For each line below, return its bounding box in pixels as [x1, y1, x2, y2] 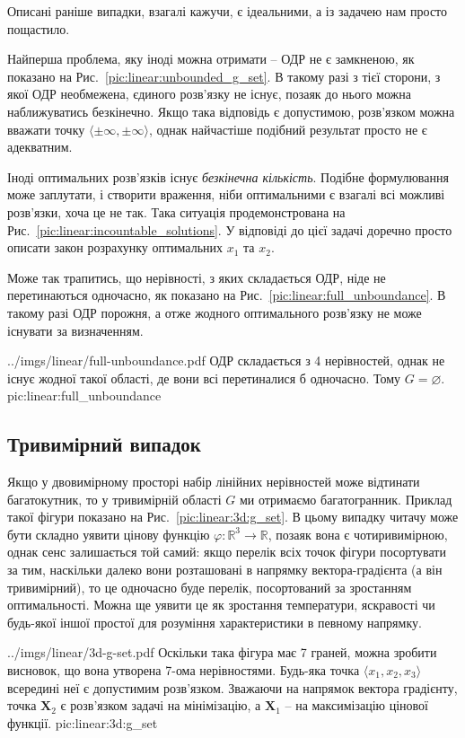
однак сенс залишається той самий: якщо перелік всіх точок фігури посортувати [7, 542, 446, 561]
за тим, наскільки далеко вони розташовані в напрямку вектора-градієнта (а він [7, 560, 443, 579]
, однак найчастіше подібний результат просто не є [148, 119, 427, 138]
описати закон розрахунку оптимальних [7, 238, 224, 257]
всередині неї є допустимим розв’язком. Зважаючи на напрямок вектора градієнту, [7, 678, 458, 697]
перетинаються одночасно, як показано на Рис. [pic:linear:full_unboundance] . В [7, 286, 446, 304]
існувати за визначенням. [7, 321, 144, 339]
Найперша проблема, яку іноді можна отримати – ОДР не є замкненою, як [7, 49, 415, 68]
